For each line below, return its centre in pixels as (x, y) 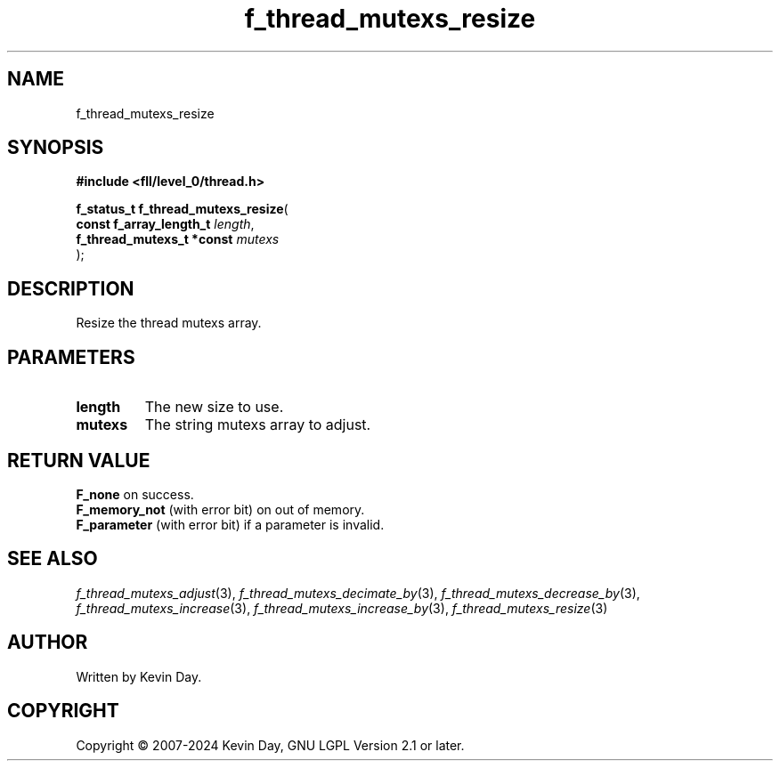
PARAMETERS (71, 357)
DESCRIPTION (71, 288)
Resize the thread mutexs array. (169, 323)
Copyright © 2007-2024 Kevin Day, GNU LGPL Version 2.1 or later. (270, 745)
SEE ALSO (53, 559)
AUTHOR (48, 643)
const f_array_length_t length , (165, 224)
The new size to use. (214, 407)
